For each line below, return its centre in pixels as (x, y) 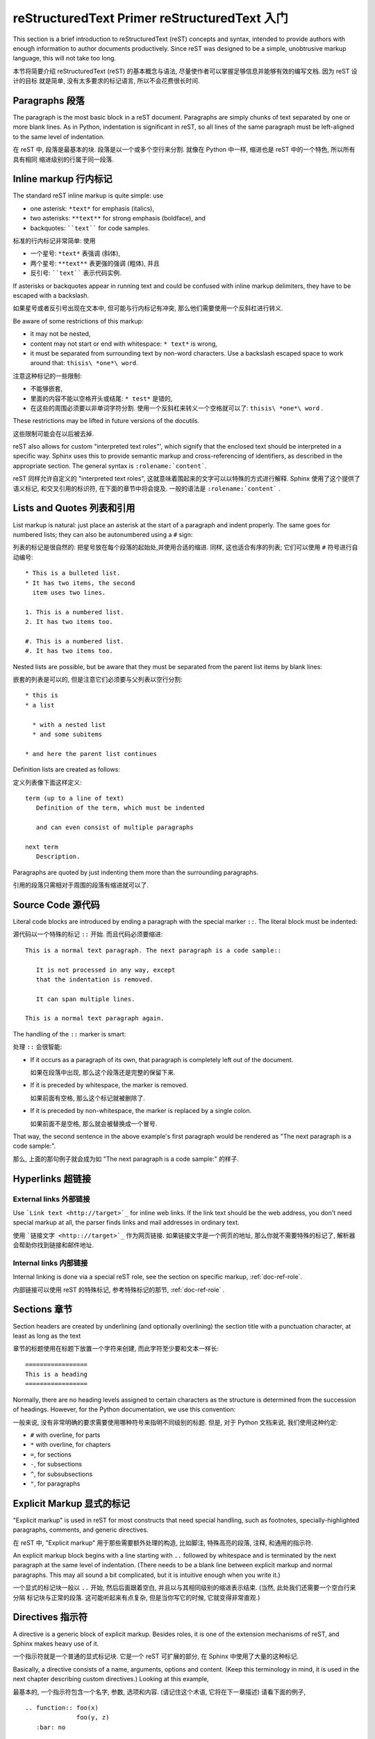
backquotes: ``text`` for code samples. (90, 228)
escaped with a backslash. (51, 295)
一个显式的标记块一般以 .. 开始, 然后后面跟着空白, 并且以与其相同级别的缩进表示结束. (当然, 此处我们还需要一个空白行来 (184, 1588)
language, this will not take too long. (65, 58)
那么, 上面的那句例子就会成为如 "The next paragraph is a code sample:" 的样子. (126, 1159)
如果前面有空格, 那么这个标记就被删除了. (88, 1098)
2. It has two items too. (69, 622)
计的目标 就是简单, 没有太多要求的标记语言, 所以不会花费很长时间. (106, 81)
